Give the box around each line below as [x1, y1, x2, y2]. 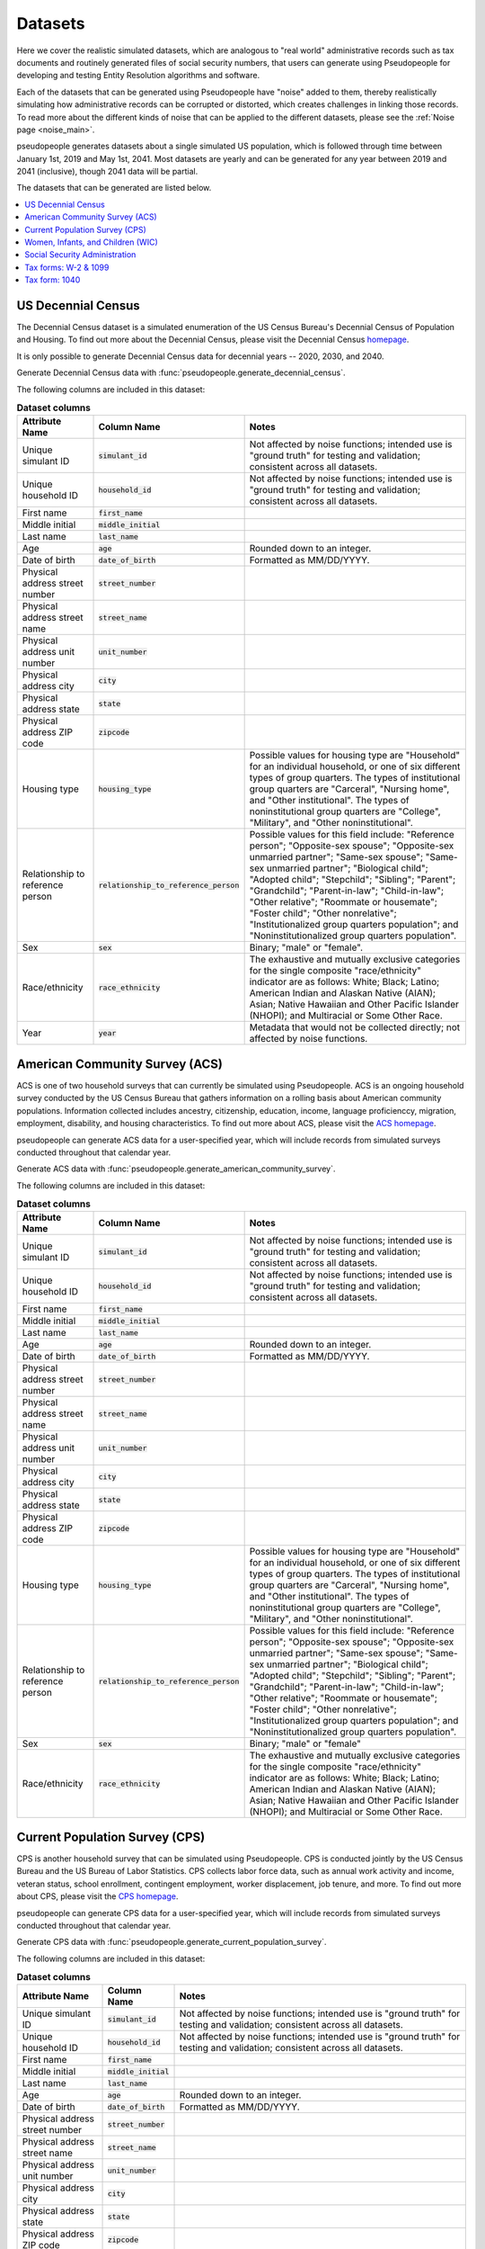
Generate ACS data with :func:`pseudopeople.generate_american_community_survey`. [16, 1163, 336, 1174]
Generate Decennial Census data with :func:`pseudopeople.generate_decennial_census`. [16, 367, 346, 378]
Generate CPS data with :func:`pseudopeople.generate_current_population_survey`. [16, 1937, 327, 1948]
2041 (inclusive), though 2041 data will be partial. [16, 166, 198, 177]
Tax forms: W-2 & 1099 [24, 262, 110, 273]
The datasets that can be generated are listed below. [16, 183, 212, 193]
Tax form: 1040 [24, 274, 81, 285]
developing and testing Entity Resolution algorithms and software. [16, 70, 260, 81]
